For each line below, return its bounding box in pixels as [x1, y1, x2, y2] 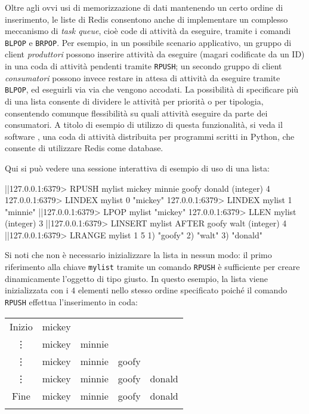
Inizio [10, 319, 33, 333]
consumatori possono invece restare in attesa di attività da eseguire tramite [5, 71, 280, 84]
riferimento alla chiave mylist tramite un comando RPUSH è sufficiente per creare [5, 260, 300, 273]
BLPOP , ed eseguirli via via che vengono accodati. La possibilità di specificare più [5, 83, 299, 96]
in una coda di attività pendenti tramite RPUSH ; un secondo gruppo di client [5, 60, 282, 72]
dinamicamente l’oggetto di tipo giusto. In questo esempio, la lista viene [5, 272, 268, 284]
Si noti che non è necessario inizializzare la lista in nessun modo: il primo [5, 249, 272, 261]
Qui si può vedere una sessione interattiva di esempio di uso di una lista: [5, 161, 270, 174]
